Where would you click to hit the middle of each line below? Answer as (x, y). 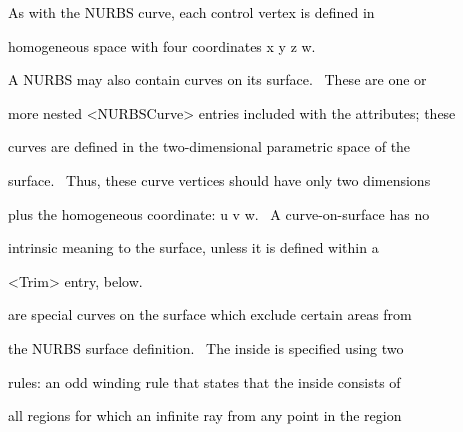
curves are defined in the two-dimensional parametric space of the (209, 146)
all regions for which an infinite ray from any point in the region (204, 415)
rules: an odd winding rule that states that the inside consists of (204, 381)
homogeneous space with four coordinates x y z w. (161, 45)
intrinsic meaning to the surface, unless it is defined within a (193, 247)
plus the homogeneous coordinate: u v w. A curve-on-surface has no (218, 213)
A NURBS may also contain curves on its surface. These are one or (217, 79)
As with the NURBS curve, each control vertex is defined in (191, 12)
